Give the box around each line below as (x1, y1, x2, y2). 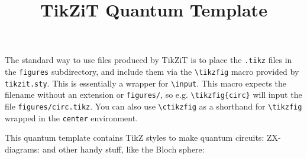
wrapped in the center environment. (5, 111, 138, 124)
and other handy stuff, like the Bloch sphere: (42, 143, 205, 155)
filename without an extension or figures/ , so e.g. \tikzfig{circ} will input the (5, 88, 302, 101)
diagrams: (5, 143, 40, 155)
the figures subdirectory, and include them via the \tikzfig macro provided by (5, 65, 299, 78)
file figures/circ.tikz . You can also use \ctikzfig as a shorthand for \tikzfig (5, 100, 302, 112)
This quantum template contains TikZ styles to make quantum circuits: (5, 131, 264, 144)
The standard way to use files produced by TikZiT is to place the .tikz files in (5, 54, 292, 66)
